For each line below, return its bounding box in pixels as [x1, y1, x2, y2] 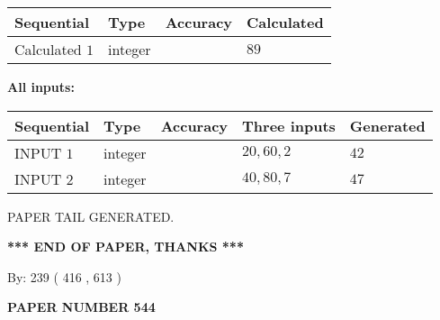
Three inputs [242, 114, 336, 136]
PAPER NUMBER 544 [7, 297, 156, 316]
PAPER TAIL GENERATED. [7, 206, 175, 225]
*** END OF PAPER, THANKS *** [7, 237, 244, 256]
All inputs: [7, 78, 75, 96]
